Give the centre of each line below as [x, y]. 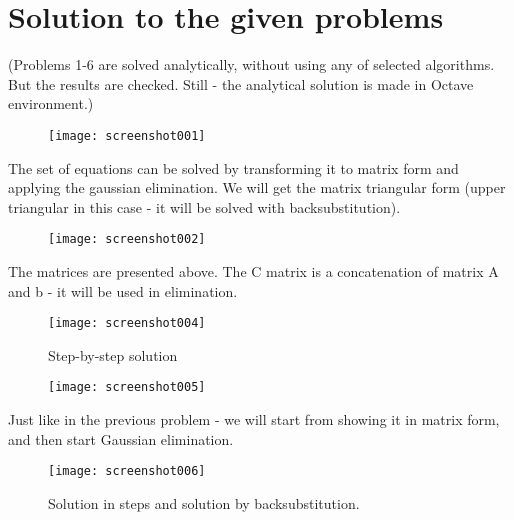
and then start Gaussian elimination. [121, 438]
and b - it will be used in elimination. [123, 290]
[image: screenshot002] [127, 239]
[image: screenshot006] [127, 471]
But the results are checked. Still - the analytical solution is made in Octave [241, 83]
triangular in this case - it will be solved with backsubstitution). [204, 206]
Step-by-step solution [113, 354]
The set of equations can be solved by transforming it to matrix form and [233, 167]
